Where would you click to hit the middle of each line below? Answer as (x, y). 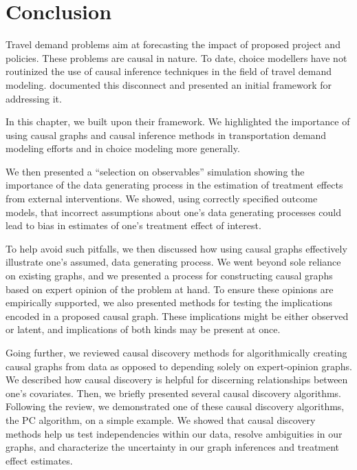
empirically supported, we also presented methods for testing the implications (169, 302)
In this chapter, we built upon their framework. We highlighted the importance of (178, 121)
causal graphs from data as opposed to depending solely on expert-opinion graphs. (179, 366)
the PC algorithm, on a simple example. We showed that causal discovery (161, 419)
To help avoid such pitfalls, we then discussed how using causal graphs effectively (176, 248)
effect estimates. (39, 460)
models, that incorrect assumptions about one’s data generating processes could (174, 212)
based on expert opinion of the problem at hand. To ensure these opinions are (170, 289)
